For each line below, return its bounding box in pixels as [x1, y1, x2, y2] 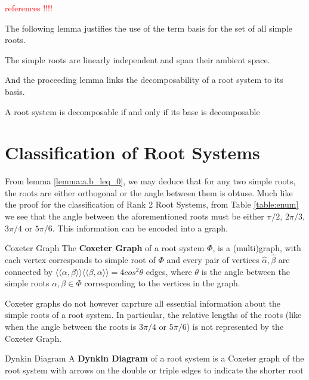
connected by [5, 265, 53, 277]
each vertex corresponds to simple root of [5, 254, 156, 266]
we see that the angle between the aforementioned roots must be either [5, 210, 264, 223]
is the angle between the [201, 265, 290, 277]
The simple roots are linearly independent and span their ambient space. [5, 53, 270, 66]
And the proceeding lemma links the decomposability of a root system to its [5, 73, 283, 86]
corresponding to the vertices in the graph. [84, 277, 240, 289]
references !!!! [5, 2, 52, 14]
